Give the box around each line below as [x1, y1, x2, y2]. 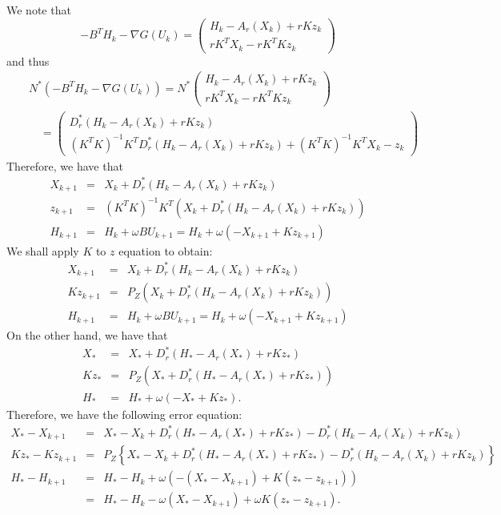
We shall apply [6, 242, 79, 259]
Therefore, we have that [6, 157, 123, 174]
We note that [6, 2, 71, 18]
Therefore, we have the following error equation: [6, 405, 242, 422]
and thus [6, 52, 50, 69]
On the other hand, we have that [6, 327, 168, 344]
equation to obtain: [118, 242, 213, 259]
